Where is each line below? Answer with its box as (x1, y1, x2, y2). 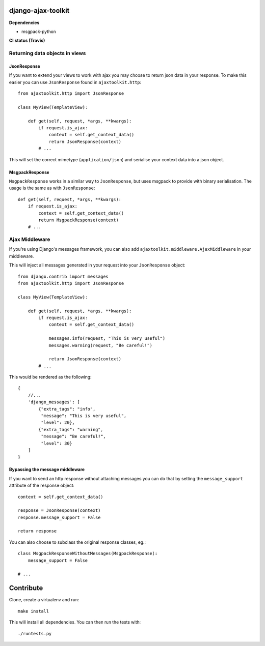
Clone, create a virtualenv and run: (9, 597, 79, 603)
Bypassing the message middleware (9, 467, 85, 472)
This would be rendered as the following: (9, 374, 92, 380)
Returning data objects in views (9, 50, 86, 57)
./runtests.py (18, 631, 52, 636)
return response (18, 529, 57, 534)
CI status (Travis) (9, 37, 45, 44)
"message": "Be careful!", (41, 434, 106, 440)
